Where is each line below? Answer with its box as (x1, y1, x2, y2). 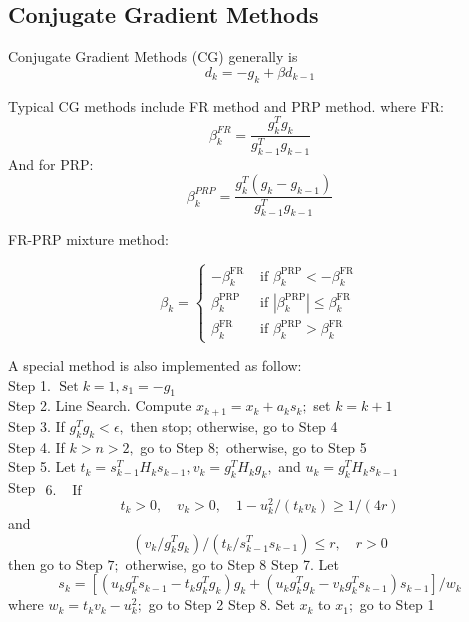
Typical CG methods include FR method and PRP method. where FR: (8, 95, 444, 116)
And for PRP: (8, 153, 94, 174)
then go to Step (8, 553, 103, 574)
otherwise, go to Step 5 (225, 436, 367, 457)
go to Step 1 (359, 594, 435, 615)
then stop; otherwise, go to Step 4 (130, 415, 338, 436)
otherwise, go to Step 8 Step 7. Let (125, 553, 339, 574)
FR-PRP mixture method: (8, 229, 169, 250)
